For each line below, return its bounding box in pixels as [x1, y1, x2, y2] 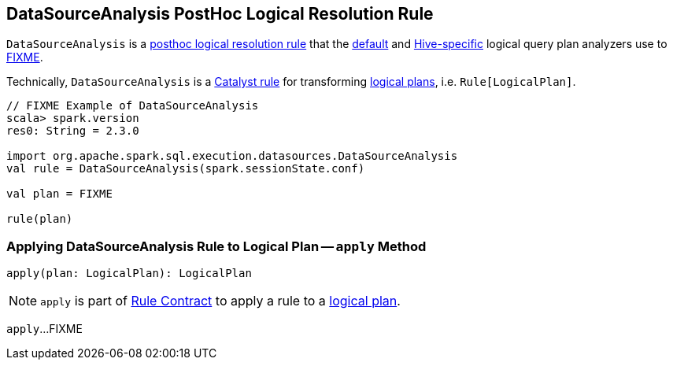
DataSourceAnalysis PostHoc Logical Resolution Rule [6, 4, 434, 24]
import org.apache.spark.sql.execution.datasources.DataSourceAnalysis [6, 150, 458, 163]
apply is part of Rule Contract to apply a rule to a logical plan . [40, 293, 401, 309]
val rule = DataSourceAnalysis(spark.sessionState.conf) [6, 162, 365, 176]
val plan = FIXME [6, 187, 113, 201]
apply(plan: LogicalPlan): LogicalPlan [6, 267, 252, 280]
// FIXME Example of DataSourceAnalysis [6, 99, 259, 113]
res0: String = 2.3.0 [6, 124, 139, 138]
